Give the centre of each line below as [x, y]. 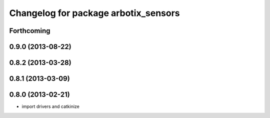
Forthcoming [30, 31]
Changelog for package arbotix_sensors [94, 13]
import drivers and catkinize [50, 106]
